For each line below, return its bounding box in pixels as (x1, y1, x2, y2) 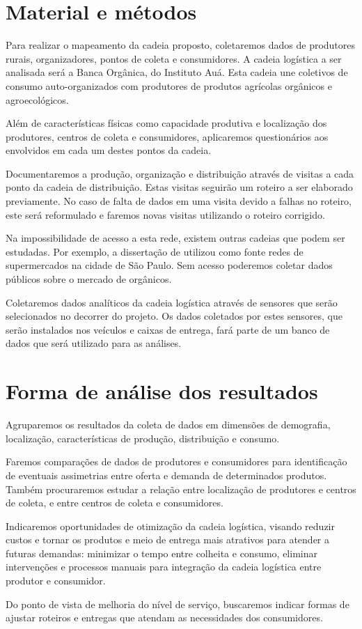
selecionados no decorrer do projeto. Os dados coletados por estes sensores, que (6, 309, 343, 323)
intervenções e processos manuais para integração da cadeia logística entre (6, 559, 322, 574)
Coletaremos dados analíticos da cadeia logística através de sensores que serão (6, 295, 338, 309)
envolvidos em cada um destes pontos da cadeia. (6, 143, 212, 157)
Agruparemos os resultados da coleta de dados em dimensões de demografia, (6, 417, 331, 432)
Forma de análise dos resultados (6, 377, 318, 405)
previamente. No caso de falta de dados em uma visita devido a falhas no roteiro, (6, 194, 352, 208)
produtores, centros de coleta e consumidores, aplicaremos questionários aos (6, 129, 329, 143)
